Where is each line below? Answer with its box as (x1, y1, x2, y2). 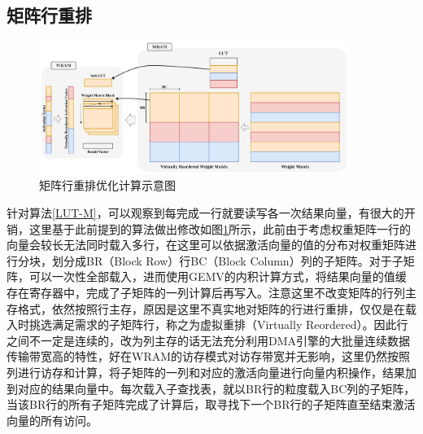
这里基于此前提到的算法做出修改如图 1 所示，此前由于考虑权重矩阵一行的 (28, 220, 411, 237)
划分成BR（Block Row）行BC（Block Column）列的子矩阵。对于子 (51, 252, 403, 269)
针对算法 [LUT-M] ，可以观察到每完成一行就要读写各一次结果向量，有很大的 (7, 204, 404, 221)
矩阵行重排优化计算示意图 (39, 177, 176, 194)
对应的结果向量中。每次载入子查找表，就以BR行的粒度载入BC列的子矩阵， (17, 379, 416, 397)
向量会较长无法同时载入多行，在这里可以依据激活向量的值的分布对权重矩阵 (7, 236, 405, 253)
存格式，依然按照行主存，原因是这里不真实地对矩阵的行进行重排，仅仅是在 (7, 300, 405, 317)
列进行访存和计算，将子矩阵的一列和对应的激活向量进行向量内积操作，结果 (7, 363, 405, 380)
